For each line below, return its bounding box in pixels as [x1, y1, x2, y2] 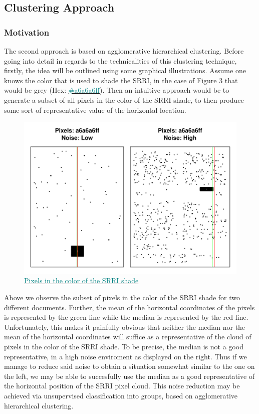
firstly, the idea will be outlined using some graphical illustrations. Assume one [4, 65, 246, 76]
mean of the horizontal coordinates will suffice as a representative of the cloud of [4, 331, 251, 342]
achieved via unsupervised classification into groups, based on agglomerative [4, 390, 238, 400]
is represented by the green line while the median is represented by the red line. [4, 312, 248, 322]
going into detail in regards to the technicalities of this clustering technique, [4, 55, 237, 66]
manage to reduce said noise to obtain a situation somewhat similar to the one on [4, 361, 255, 371]
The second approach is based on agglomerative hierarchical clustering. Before [4, 46, 244, 56]
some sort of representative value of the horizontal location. [4, 104, 186, 115]
